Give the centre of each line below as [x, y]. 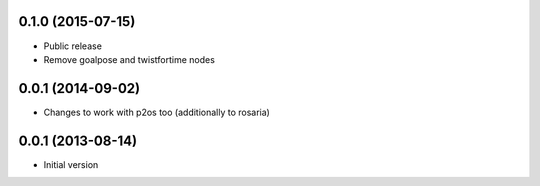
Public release [72, 46]
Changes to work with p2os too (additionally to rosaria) [156, 112]
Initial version [71, 164]
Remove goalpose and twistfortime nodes [129, 59]
